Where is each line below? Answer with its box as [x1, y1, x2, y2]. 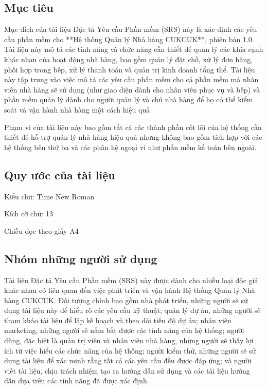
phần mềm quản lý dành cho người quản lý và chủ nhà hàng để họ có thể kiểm [4, 94, 253, 105]
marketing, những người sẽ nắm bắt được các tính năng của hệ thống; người [4, 325, 244, 336]
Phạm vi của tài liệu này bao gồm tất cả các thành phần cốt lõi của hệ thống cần [4, 121, 262, 132]
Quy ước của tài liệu [4, 166, 115, 182]
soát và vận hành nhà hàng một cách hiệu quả [4, 104, 150, 115]
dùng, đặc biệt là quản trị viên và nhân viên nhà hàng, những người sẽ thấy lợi [4, 335, 254, 346]
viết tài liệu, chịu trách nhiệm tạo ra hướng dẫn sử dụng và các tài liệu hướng [4, 365, 250, 376]
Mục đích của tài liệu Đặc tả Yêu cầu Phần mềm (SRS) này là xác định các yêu [4, 24, 257, 34]
